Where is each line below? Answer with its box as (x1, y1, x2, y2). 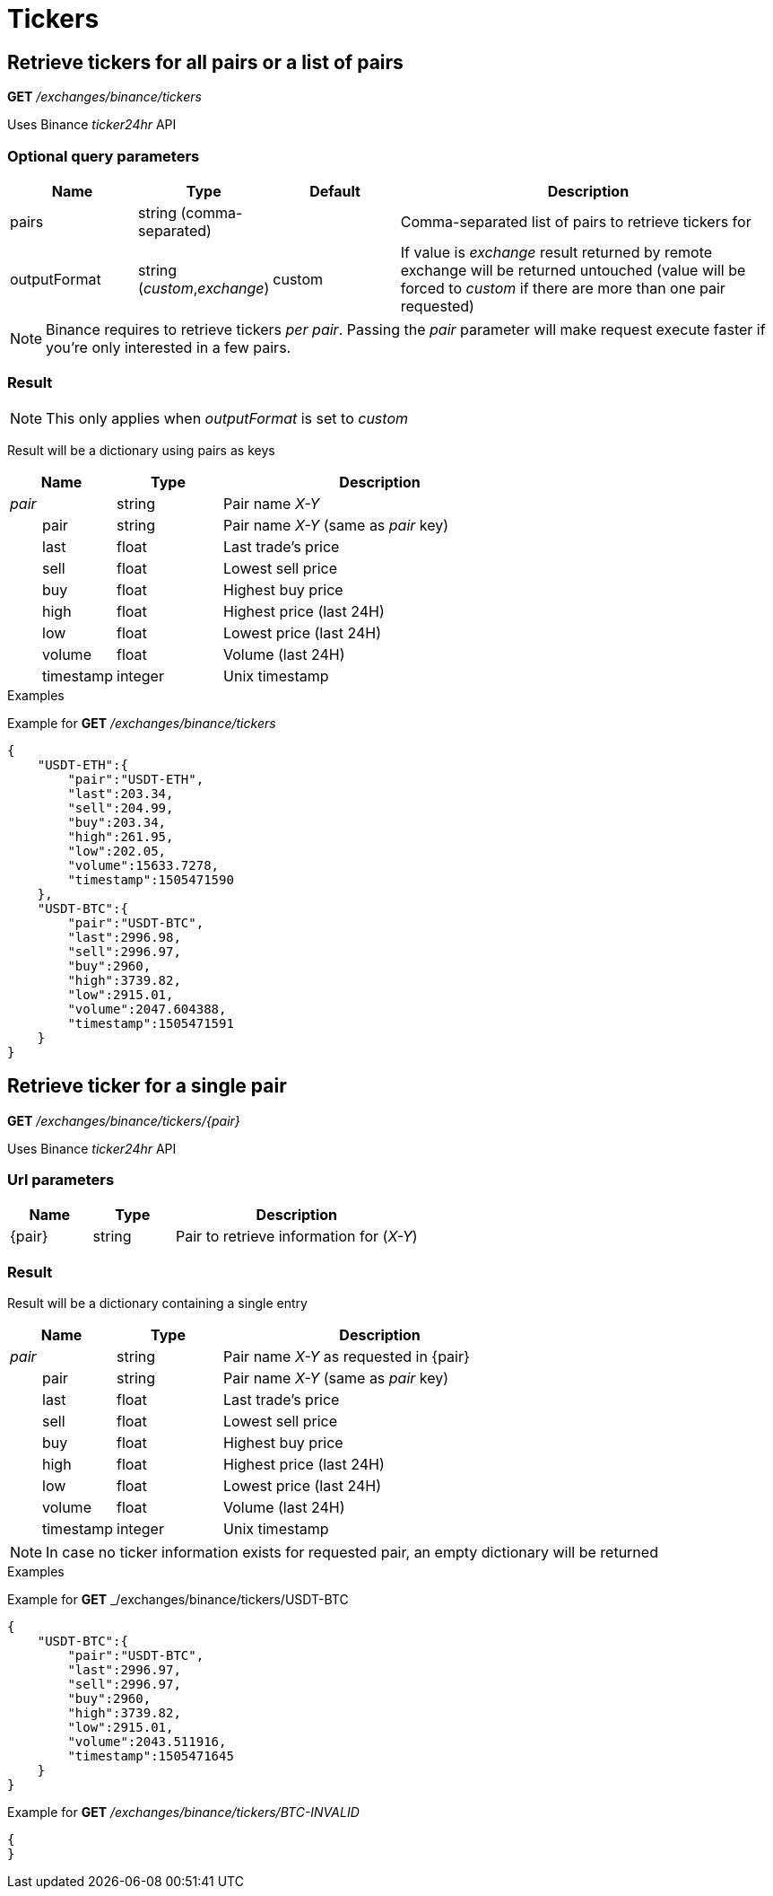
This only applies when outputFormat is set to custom (46, 408, 408, 427)
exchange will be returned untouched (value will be (400, 260, 746, 279)
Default (309, 181, 360, 200)
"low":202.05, (67, 843, 167, 858)
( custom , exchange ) (138, 278, 270, 297)
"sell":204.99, (67, 800, 174, 815)
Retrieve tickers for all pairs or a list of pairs (7, 50, 404, 74)
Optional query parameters (7, 146, 200, 165)
